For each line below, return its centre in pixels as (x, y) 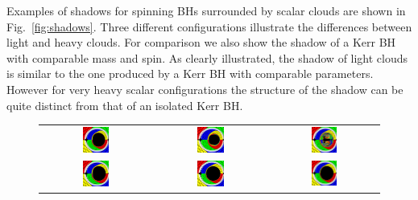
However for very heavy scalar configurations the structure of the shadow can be (205, 89)
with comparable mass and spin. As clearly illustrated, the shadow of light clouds (207, 57)
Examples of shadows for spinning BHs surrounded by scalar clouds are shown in (206, 10)
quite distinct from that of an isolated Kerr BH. (125, 105)
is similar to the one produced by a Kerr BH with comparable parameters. (190, 73)
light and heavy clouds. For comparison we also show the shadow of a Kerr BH (201, 42)
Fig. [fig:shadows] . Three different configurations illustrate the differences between (209, 26)
